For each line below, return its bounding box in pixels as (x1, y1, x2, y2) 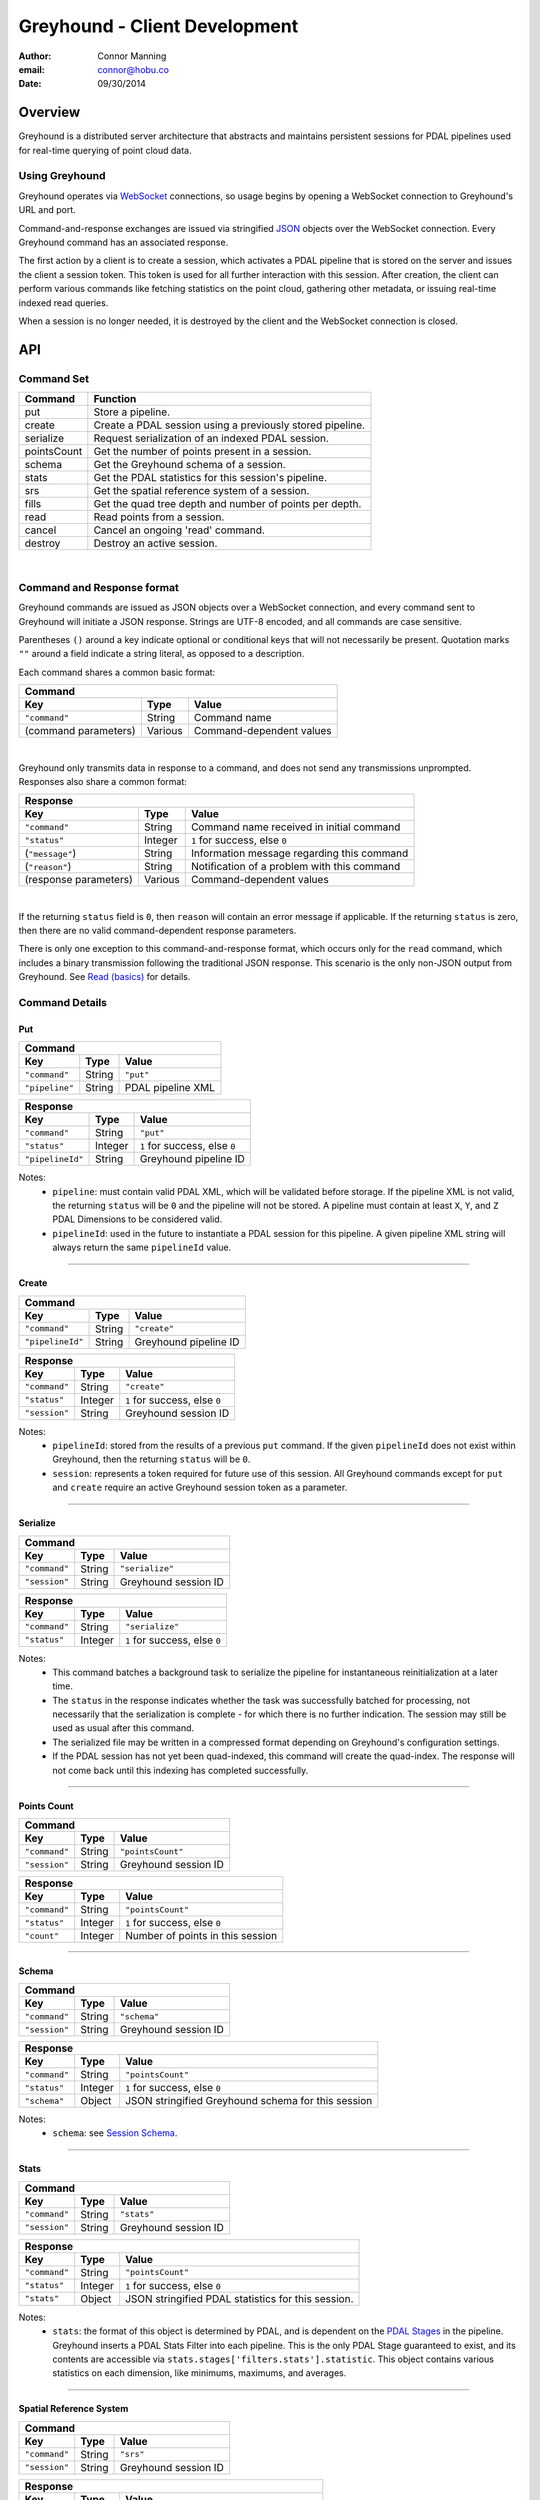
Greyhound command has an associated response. (18, 236, 229, 248)
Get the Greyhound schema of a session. (93, 458, 287, 472)
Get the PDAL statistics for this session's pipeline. (93, 471, 328, 485)
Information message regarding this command (190, 846, 409, 860)
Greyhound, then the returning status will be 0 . (52, 1453, 251, 1465)
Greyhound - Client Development (18, 15, 299, 37)
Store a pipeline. (93, 405, 170, 419)
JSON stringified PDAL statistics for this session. (125, 2291, 354, 2305)
